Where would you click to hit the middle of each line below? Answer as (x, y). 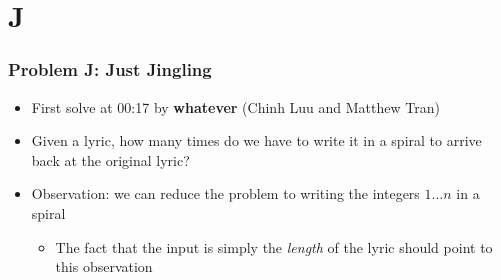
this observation (104, 266)
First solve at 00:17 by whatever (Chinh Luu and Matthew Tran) (235, 106)
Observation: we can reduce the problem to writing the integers (225, 193)
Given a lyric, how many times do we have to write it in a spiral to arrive (256, 140)
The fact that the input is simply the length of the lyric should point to (274, 246)
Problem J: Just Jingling (110, 69)
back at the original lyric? (110, 159)
